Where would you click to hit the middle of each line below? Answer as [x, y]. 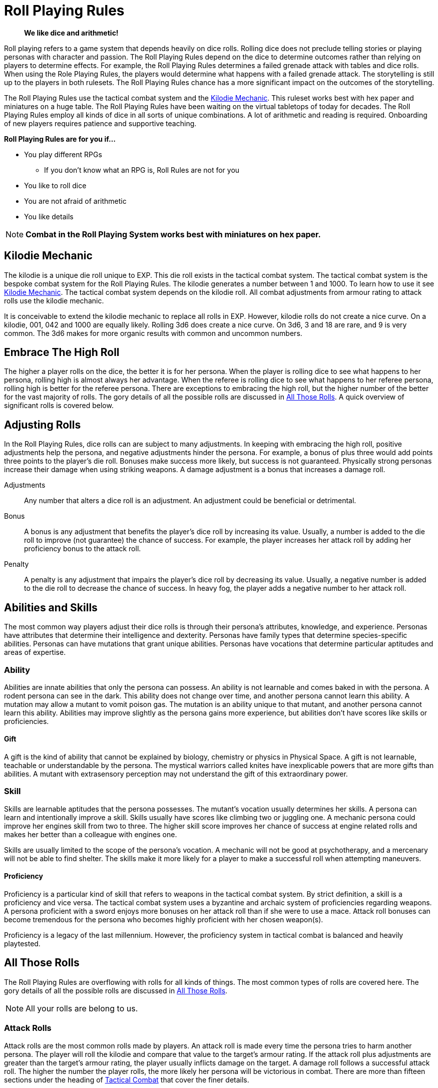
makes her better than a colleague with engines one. [91, 834]
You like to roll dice [55, 185]
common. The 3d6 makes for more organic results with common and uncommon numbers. [153, 333]
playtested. [22, 944]
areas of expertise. [35, 652]
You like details [49, 216]
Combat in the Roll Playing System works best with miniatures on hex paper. [173, 234]
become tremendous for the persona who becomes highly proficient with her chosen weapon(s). [164, 920]
